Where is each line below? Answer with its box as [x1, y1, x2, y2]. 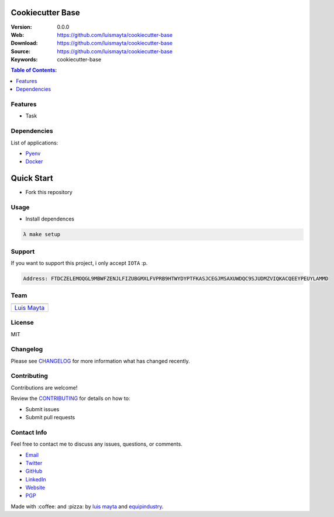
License [11, 319, 35, 327]
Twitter [25, 459, 43, 466]
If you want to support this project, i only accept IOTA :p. [11, 260, 148, 267]
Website [25, 484, 46, 491]
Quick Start [11, 173, 53, 184]
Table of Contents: [11, 67, 57, 74]
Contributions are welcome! [11, 384, 78, 391]
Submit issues [25, 405, 60, 412]
